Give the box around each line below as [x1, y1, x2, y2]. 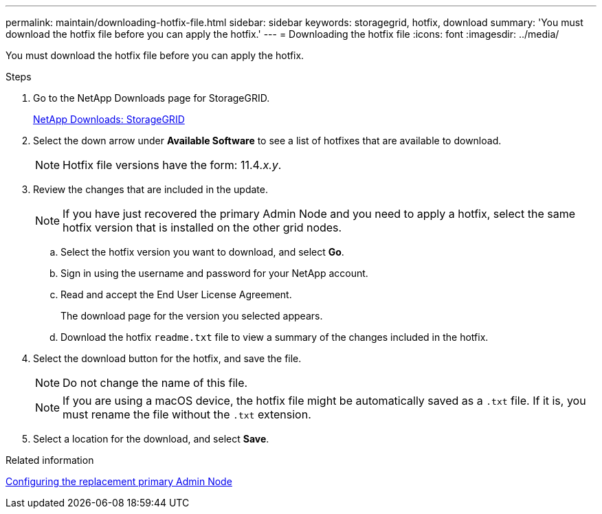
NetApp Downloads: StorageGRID [33, 113, 185, 125]
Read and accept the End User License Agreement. [60, 289, 292, 300]
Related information [5, 454, 94, 466]
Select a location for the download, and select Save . [33, 433, 269, 445]
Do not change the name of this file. [63, 376, 248, 390]
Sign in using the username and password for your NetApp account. [60, 267, 368, 279]
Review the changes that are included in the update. [33, 183, 268, 195]
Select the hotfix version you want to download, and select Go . [60, 246, 344, 258]
